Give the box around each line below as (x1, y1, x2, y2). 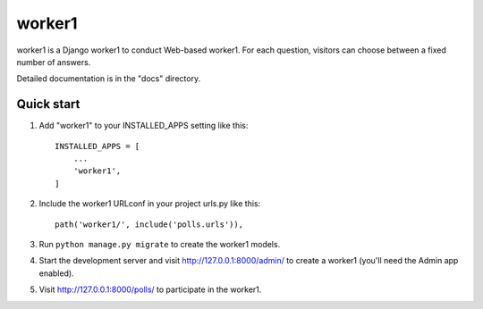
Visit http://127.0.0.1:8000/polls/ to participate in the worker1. (38, 284, 262, 295)
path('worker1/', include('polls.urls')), (55, 219, 244, 230)
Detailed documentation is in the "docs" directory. (16, 73, 201, 84)
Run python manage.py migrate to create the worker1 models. (38, 238, 281, 249)
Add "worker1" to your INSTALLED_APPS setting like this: (38, 121, 249, 131)
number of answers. (16, 56, 91, 67)
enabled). (38, 268, 75, 279)
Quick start (16, 96, 80, 112)
